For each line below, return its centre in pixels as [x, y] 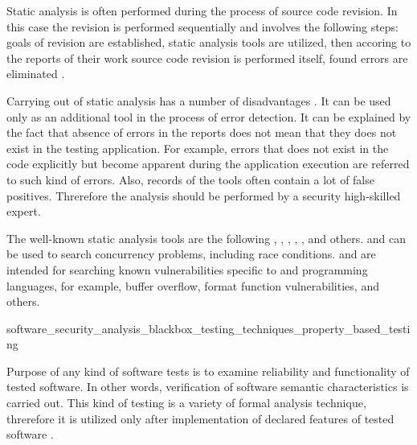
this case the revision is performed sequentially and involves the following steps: [202, 26]
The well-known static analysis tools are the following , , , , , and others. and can [206, 238]
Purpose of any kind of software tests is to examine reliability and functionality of [208, 371]
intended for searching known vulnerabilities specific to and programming [187, 269]
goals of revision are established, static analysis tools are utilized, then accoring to [209, 42]
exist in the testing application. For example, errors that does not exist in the [198, 148]
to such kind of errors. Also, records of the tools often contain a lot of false [190, 179]
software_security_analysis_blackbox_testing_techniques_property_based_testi [208, 328]
